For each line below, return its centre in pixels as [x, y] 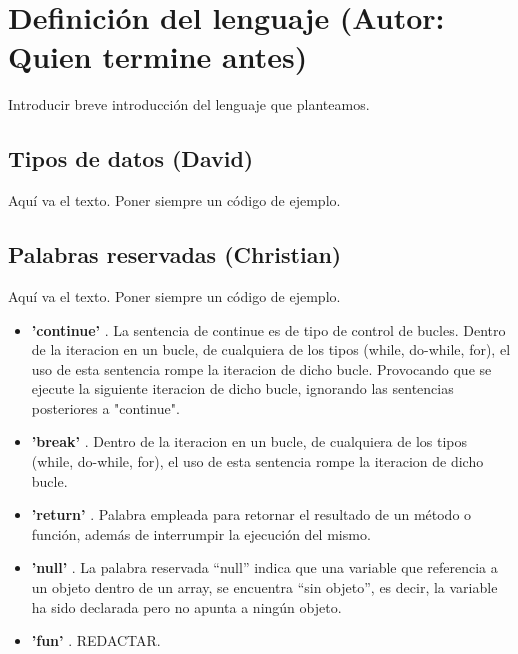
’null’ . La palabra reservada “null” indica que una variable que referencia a [264, 567]
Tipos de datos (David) [131, 158]
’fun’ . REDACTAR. [96, 640]
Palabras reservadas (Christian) [175, 254]
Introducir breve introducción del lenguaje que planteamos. [189, 104]
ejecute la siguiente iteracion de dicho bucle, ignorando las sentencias [242, 388]
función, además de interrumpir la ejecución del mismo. [201, 533]
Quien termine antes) [158, 56]
